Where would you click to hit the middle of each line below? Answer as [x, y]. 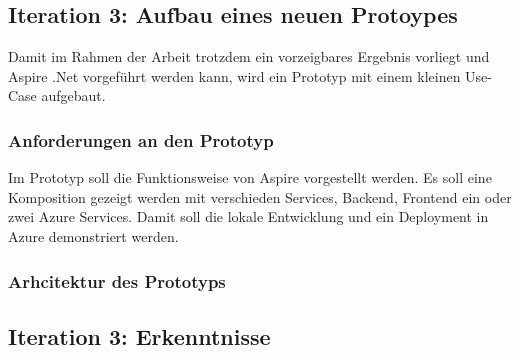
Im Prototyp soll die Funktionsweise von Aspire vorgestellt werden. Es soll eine [250, 177]
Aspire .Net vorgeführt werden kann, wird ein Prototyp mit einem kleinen [234, 75]
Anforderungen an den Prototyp [141, 139]
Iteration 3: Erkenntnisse [139, 335]
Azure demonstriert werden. [93, 235]
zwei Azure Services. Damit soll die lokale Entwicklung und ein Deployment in [248, 216]
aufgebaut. [73, 95]
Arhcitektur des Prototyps [117, 280]
